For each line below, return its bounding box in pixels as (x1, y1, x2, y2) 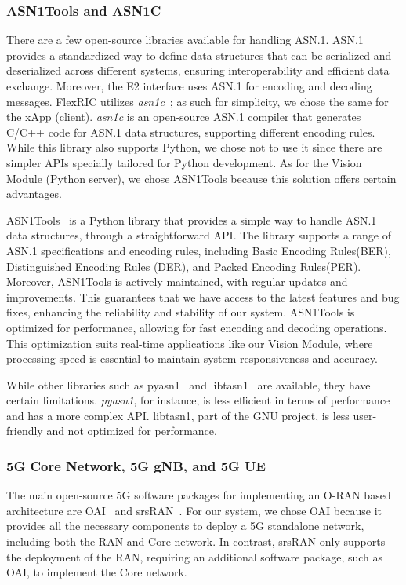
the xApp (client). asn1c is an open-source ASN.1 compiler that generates (6, 108, 361, 125)
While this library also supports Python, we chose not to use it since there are (6, 139, 382, 155)
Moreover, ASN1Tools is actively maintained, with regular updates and (6, 273, 348, 290)
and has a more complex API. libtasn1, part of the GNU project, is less (6, 407, 350, 423)
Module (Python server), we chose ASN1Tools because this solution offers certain (6, 170, 397, 186)
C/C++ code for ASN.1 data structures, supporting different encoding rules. (6, 123, 375, 140)
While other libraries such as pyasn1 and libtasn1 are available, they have (6, 376, 371, 393)
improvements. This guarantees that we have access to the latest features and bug (6, 288, 400, 305)
